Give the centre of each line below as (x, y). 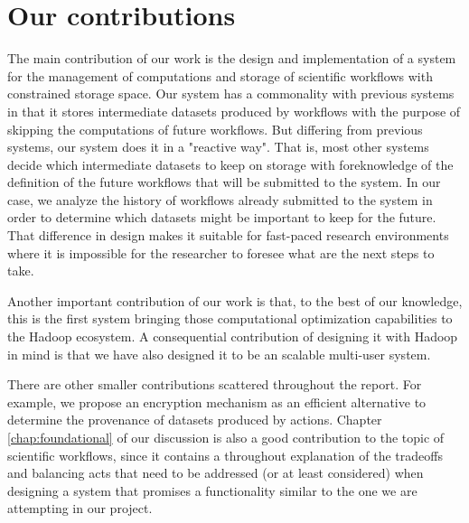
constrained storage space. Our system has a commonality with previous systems (231, 93)
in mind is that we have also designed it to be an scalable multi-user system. (219, 354)
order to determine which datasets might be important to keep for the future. (222, 217)
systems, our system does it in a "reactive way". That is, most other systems (218, 147)
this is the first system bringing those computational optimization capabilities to (230, 318)
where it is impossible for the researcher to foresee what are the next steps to (221, 252)
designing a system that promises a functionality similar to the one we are (212, 490)
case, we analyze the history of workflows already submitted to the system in (220, 199)
